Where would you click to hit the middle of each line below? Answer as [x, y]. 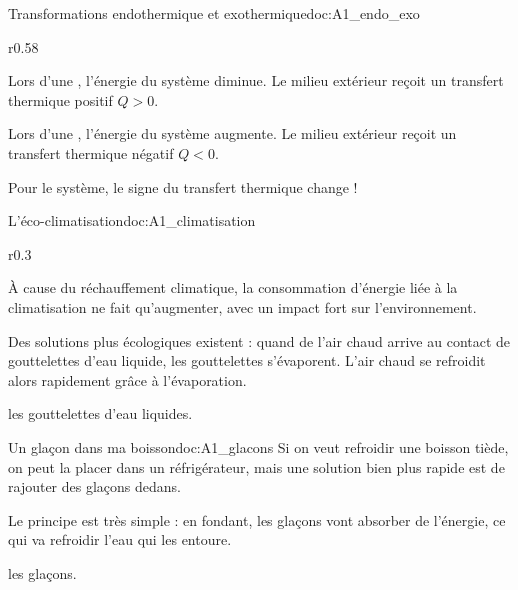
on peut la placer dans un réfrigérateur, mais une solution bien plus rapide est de [256, 466]
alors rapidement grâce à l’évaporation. [127, 379]
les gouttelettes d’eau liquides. [100, 413]
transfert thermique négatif [91, 152]
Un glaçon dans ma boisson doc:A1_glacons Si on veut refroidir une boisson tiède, [258, 446]
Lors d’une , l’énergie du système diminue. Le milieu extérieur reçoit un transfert [256, 80]
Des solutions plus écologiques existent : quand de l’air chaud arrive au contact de [259, 340]
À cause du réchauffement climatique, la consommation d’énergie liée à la [233, 287]
